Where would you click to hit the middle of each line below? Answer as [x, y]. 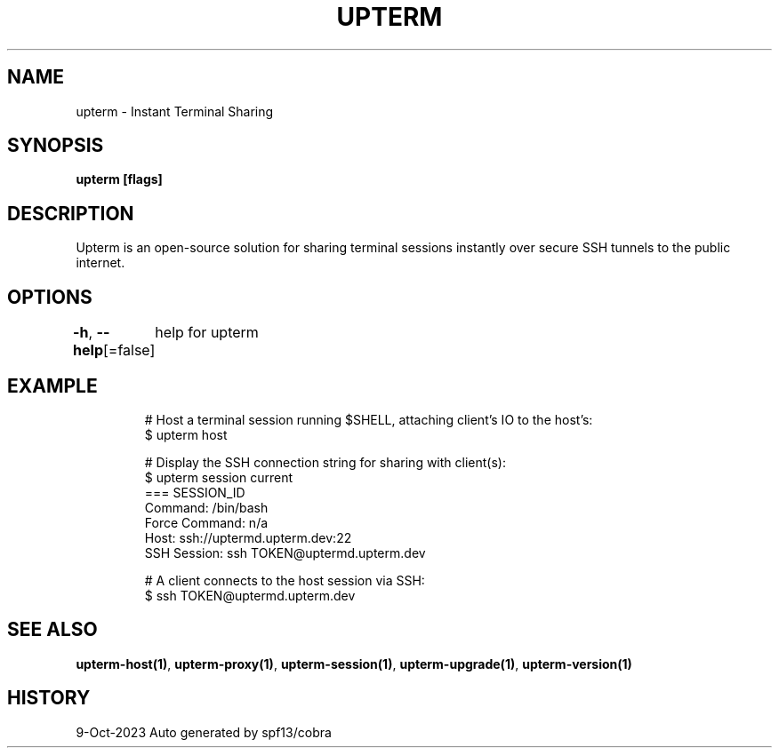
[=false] [129, 350]
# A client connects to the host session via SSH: [285, 580]
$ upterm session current [219, 477]
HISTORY [49, 698]
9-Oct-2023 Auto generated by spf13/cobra [204, 732]
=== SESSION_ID [195, 492]
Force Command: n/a [206, 522]
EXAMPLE [52, 385]
